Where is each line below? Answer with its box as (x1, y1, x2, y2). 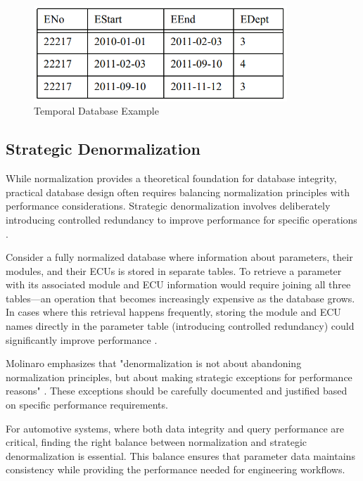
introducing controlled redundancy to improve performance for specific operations (6, 212, 357, 226)
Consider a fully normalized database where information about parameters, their (6, 250, 353, 264)
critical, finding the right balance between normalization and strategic (6, 435, 307, 449)
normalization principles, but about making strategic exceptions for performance (6, 369, 352, 384)
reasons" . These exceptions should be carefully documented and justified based (6, 383, 348, 398)
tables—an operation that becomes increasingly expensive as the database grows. (6, 290, 355, 305)
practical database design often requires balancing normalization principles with (6, 184, 350, 199)
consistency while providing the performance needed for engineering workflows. (6, 462, 345, 477)
